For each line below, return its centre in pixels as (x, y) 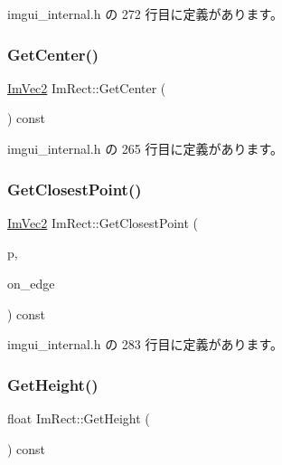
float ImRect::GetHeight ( (79, 418)
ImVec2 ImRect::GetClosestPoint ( (103, 222)
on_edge (31, 283)
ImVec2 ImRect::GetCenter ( (87, 87)
